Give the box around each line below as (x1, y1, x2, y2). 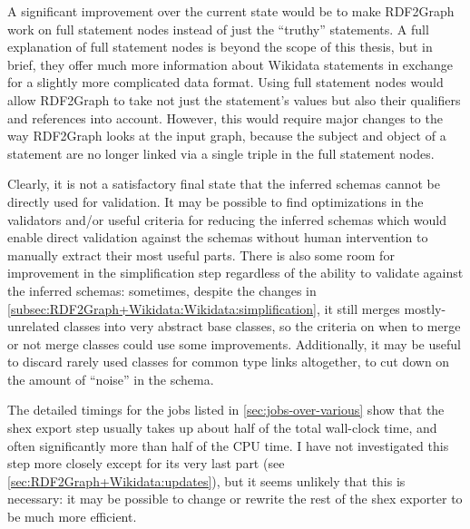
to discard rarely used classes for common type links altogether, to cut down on (7, 352, 450, 371)
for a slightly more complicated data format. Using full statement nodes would (7, 73, 444, 92)
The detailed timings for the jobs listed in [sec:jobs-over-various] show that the (7, 400, 445, 419)
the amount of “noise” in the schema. (7, 369, 214, 388)
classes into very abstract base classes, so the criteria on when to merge (64, 317, 461, 336)
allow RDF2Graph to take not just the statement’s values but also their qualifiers (7, 90, 461, 109)
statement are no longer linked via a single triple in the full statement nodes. (7, 143, 435, 162)
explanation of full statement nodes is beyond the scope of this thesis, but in (7, 37, 433, 56)
